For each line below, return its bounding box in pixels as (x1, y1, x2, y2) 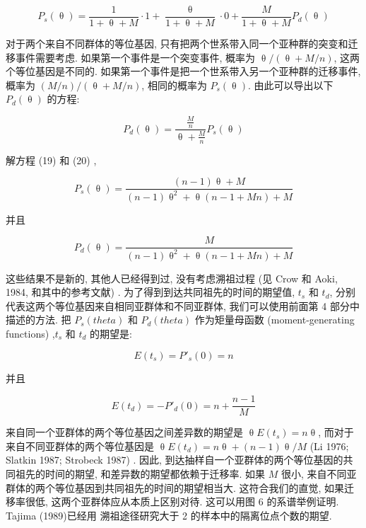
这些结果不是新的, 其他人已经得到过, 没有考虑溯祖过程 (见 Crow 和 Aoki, (6, 270, 338, 285)
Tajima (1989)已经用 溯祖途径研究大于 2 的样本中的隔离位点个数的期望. (6, 507, 332, 522)
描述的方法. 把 (6, 312, 71, 327)
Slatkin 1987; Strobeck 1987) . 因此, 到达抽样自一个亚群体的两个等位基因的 (6, 452, 343, 467)
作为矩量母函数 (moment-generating (194, 312, 355, 327)
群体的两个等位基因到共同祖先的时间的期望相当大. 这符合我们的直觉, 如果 (6, 480, 345, 495)
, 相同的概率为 (141, 77, 207, 92)
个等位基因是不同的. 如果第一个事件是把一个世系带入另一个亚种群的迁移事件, (6, 64, 361, 79)
